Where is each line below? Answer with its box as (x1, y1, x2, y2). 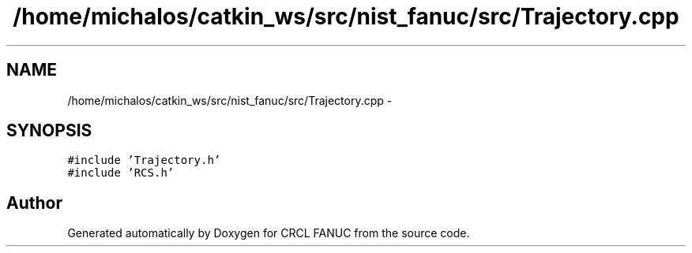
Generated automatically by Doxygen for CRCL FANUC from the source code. (67, 226, 470, 240)
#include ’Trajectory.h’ (67, 154, 221, 167)
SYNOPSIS (6, 121, 92, 141)
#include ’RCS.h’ (67, 166, 175, 180)
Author (6, 192, 62, 213)
